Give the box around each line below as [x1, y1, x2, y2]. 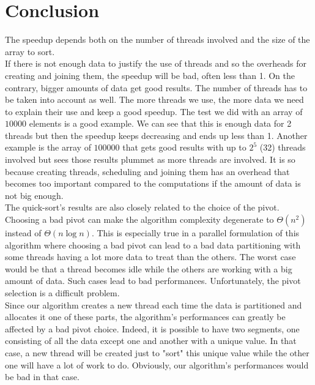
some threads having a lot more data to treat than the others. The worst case [5, 250, 296, 263]
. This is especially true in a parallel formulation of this [91, 226, 300, 239]
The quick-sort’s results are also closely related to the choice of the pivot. [5, 201, 280, 214]
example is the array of [5, 141, 91, 154]
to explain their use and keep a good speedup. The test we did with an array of [5, 105, 303, 118]
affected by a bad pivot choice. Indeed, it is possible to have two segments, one [5, 322, 300, 335]
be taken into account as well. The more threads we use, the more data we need [5, 93, 304, 106]
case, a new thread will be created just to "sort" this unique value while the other [5, 346, 309, 359]
